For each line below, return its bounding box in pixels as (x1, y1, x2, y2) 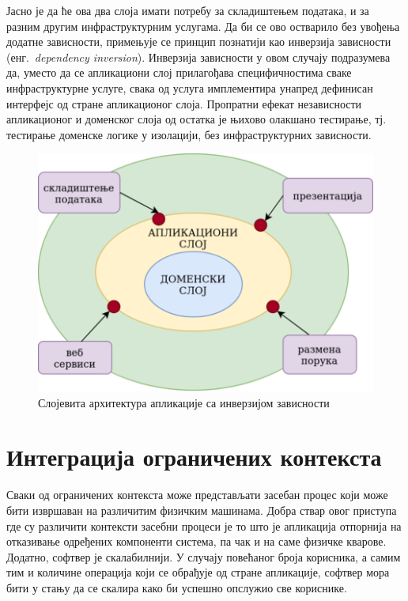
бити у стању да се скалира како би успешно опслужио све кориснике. (6, 579, 347, 595)
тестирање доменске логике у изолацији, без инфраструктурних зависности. (6, 126, 372, 142)
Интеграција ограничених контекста (6, 440, 382, 473)
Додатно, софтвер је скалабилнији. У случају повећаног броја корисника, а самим (6, 548, 401, 565)
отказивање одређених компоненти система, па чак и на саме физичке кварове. (6, 533, 387, 550)
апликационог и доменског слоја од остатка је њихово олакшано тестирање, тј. (6, 111, 387, 127)
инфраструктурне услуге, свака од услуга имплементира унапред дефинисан (6, 79, 373, 96)
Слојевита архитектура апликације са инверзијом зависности (38, 394, 330, 410)
